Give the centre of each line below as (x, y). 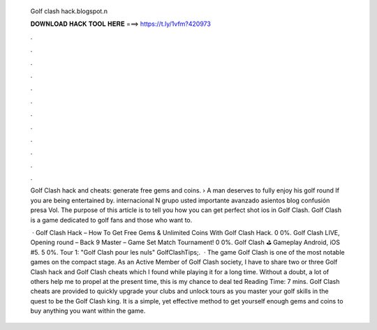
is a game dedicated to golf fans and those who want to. (111, 220)
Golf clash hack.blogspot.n (69, 11)
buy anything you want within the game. (88, 311)
